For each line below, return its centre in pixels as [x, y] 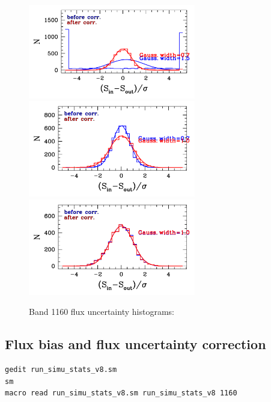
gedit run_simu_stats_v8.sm [61, 370]
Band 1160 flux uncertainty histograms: [102, 312]
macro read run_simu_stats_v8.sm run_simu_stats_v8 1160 [121, 393]
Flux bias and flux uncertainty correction [135, 344]
